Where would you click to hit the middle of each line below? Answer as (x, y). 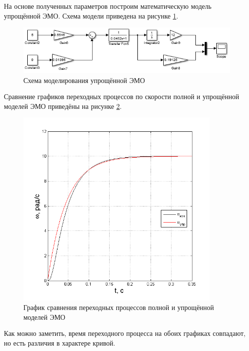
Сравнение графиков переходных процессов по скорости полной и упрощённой (122, 96)
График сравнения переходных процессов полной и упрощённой (119, 307)
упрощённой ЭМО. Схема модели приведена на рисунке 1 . (91, 15)
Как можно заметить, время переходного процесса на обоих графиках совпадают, (125, 333)
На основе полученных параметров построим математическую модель (108, 6)
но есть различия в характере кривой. (60, 342)
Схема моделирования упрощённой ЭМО (84, 80)
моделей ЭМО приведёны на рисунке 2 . (63, 106)
